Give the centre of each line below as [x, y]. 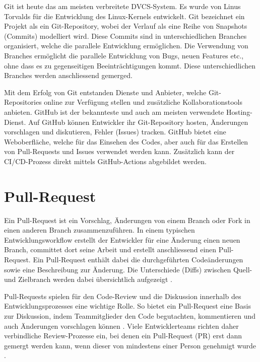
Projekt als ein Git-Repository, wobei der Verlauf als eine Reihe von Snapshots [126, 26]
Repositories [23, 102]
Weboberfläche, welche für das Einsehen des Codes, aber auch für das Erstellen [126, 141]
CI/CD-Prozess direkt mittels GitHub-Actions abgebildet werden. [105, 161]
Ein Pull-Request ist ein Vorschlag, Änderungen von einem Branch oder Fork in [127, 220]
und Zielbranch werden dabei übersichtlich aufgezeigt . [88, 279]
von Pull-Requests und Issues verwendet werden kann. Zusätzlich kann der [119, 151]
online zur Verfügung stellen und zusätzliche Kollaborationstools [143, 102]
